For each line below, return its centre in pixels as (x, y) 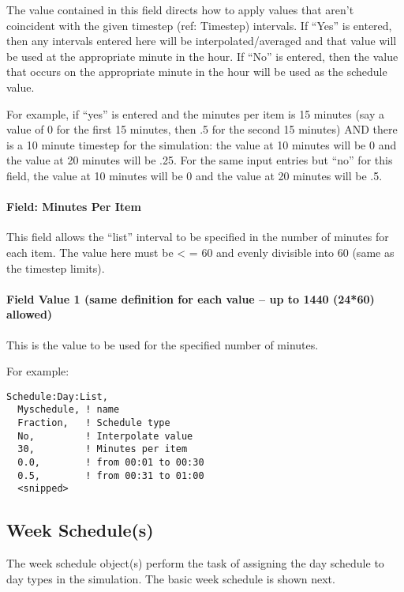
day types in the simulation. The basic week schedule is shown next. (171, 578)
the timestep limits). (56, 268)
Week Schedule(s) (80, 530)
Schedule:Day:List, (57, 396)
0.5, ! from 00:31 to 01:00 (111, 475)
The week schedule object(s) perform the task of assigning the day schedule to (195, 563)
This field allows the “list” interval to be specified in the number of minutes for (198, 237)
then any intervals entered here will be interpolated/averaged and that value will (202, 41)
